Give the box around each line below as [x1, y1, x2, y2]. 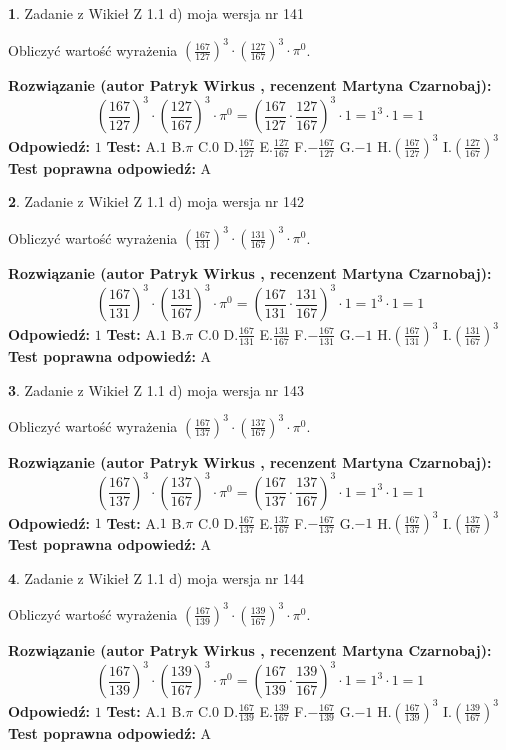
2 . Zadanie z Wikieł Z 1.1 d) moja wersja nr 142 [8, 191, 305, 212]
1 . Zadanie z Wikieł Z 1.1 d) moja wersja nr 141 [8, 3, 305, 23]
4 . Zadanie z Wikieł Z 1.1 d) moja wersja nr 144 [8, 567, 305, 588]
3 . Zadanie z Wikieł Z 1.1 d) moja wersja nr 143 [8, 379, 305, 400]
